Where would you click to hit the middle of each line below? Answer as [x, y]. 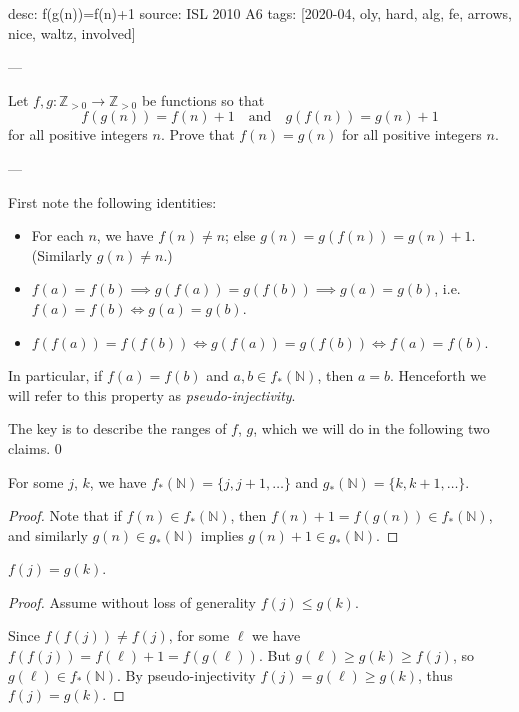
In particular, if [55, 375]
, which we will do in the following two [371, 428]
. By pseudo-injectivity [186, 674]
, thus [435, 674]
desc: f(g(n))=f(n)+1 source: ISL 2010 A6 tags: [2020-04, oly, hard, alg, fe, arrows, [260, 13]
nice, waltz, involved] [72, 32]
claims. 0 [35, 447]
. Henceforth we [438, 375]
